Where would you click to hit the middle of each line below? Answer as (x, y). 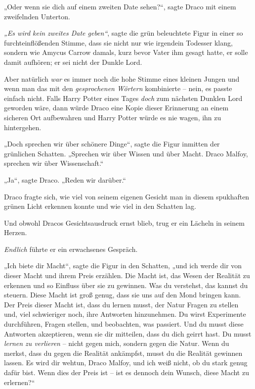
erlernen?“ (20, 382)
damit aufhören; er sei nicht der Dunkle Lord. (73, 62)
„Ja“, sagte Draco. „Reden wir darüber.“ (65, 179)
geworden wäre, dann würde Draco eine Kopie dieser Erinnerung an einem (116, 108)
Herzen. (16, 232)
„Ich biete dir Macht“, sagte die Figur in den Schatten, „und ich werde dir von (123, 266)
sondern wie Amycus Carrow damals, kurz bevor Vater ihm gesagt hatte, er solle (126, 52)
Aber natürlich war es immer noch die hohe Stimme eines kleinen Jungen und (122, 78)
